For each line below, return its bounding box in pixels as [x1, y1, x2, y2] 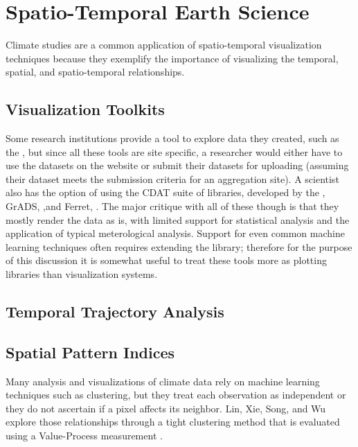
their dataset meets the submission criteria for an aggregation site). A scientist [6, 171, 339, 186]
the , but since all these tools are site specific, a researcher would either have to [6, 144, 343, 159]
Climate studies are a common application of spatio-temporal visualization [6, 37, 322, 52]
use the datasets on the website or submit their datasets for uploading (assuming [6, 158, 349, 173]
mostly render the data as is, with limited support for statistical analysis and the [6, 212, 350, 227]
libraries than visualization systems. [6, 267, 158, 281]
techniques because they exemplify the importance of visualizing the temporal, [6, 51, 339, 65]
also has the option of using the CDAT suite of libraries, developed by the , [6, 185, 325, 200]
